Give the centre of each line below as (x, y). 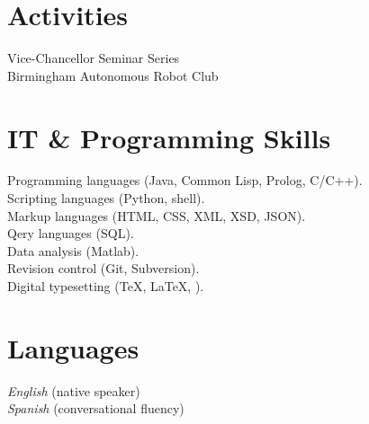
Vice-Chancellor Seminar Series (94, 58)
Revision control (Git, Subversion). (103, 268)
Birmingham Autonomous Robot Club (113, 75)
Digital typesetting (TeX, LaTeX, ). (106, 286)
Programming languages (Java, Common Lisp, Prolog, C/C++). (185, 180)
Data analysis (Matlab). (73, 250)
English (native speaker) (74, 390)
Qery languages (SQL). (71, 233)
